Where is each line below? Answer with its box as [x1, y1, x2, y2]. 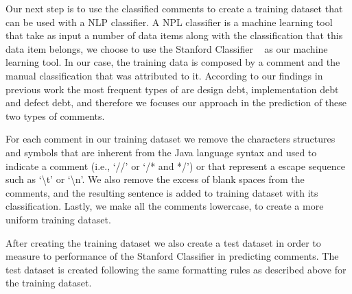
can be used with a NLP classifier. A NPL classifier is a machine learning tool [5, 14, 333, 29]
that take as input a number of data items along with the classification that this [5, 28, 343, 42]
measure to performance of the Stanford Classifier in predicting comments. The [5, 249, 339, 263]
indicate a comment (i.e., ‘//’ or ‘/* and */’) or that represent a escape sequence [5, 158, 345, 173]
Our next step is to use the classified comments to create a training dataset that [5, 1, 343, 15]
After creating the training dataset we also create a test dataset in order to [5, 235, 321, 249]
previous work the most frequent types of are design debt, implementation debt [5, 82, 339, 96]
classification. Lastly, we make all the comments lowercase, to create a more [5, 199, 324, 213]
